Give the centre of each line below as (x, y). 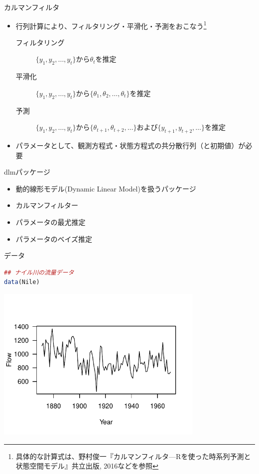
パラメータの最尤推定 (51, 222)
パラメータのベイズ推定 (54, 238)
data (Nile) (22, 282)
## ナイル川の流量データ (39, 272)
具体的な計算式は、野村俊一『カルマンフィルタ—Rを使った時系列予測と (133, 456)
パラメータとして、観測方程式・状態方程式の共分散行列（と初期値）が (130, 145)
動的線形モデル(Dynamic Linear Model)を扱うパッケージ (106, 188)
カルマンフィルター (47, 205)
